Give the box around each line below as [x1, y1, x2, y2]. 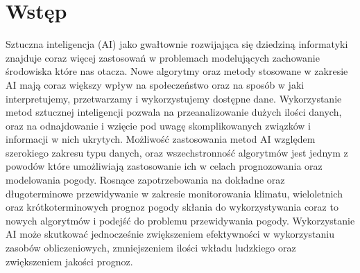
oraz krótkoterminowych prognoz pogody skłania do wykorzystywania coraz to [6, 200, 338, 214]
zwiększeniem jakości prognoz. [6, 254, 133, 268]
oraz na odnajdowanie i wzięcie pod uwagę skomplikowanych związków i [6, 118, 311, 132]
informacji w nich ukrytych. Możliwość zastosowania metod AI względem [6, 132, 316, 146]
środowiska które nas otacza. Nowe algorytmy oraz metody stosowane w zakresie [6, 64, 348, 78]
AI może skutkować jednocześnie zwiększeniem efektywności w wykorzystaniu [6, 227, 334, 241]
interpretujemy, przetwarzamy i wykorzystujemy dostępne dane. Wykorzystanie [6, 91, 342, 105]
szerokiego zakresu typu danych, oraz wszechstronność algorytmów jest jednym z [6, 145, 348, 159]
